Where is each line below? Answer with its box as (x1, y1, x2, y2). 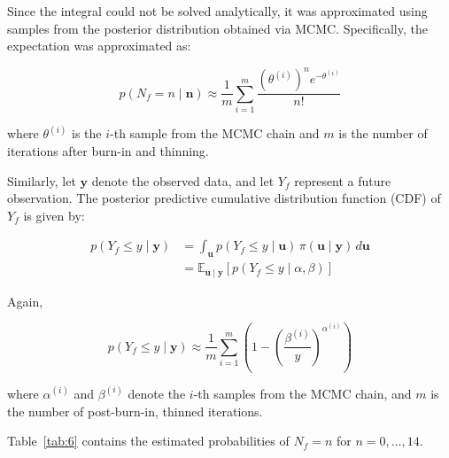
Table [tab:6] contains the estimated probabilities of (7, 431, 290, 450)
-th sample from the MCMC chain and (110, 124, 320, 143)
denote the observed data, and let (91, 171, 275, 190)
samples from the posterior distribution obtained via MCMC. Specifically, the (7, 19, 428, 37)
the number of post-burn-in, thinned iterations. (7, 401, 263, 420)
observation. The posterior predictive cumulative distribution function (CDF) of (7, 189, 441, 207)
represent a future (294, 171, 391, 190)
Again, (7, 291, 43, 310)
